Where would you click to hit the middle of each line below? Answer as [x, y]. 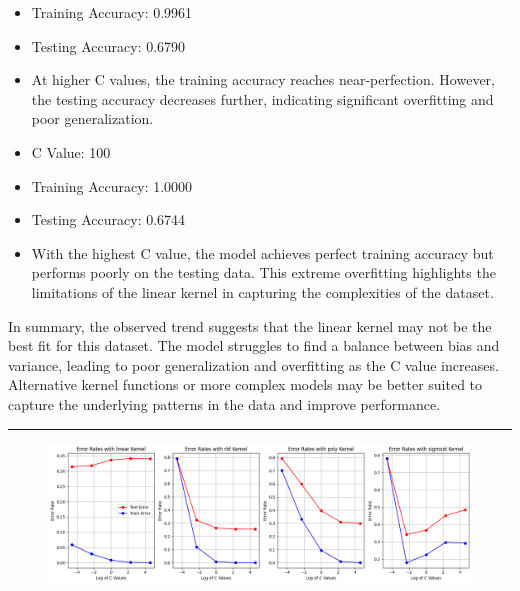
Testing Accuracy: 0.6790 [108, 45]
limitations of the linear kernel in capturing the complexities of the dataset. [262, 291]
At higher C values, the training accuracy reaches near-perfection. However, [263, 79]
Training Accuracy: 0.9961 [112, 12]
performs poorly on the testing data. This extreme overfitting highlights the [263, 272]
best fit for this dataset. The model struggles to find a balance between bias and [254, 345]
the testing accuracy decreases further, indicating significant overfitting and [262, 98]
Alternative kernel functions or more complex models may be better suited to [245, 384]
